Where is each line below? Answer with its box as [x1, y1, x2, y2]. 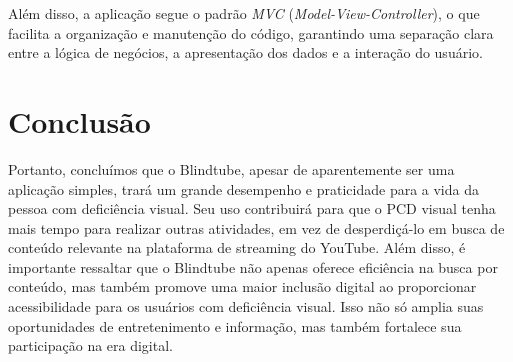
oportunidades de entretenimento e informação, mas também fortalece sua [8, 315, 462, 336]
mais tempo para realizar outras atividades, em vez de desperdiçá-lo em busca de [8, 217, 505, 238]
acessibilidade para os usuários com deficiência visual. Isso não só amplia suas [8, 296, 484, 317]
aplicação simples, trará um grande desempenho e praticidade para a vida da [8, 178, 479, 199]
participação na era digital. [8, 335, 173, 356]
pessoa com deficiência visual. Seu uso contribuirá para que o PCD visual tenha [8, 198, 496, 219]
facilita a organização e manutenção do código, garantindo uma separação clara [8, 22, 494, 43]
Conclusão [8, 100, 151, 141]
